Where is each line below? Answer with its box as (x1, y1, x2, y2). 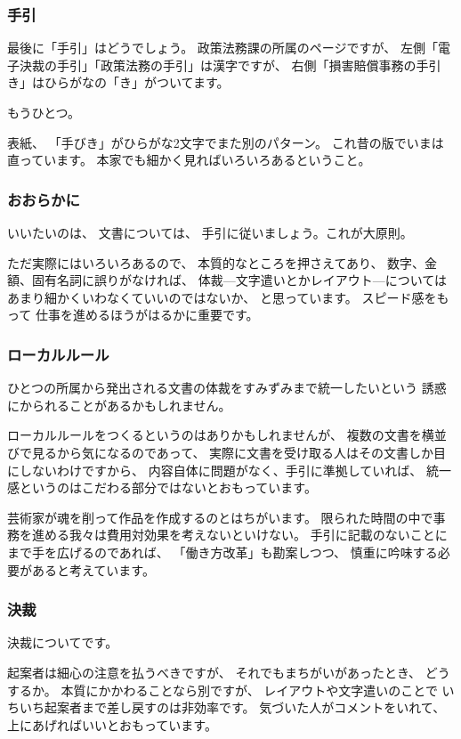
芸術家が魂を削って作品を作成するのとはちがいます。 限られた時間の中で (7, 508, 433, 526)
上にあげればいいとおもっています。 (7, 715, 217, 734)
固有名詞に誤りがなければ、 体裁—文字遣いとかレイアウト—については (31, 271, 447, 289)
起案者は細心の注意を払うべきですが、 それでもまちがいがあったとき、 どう (7, 662, 450, 681)
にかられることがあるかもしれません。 (7, 395, 231, 414)
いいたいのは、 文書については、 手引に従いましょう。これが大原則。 (7, 223, 413, 241)
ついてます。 (156, 73, 230, 92)
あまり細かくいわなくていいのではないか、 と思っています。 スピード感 (7, 288, 425, 306)
